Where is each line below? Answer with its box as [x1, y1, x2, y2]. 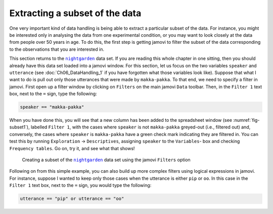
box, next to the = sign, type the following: [9, 91, 97, 97]
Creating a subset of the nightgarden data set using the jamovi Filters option [22, 157, 191, 163]
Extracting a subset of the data [9, 8, 142, 19]
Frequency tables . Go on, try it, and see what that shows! [9, 145, 135, 151]
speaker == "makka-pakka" [20, 104, 84, 110]
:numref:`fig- [233, 117, 260, 123]
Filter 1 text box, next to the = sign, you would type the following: [9, 182, 152, 188]
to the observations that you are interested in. [9, 46, 105, 52]
